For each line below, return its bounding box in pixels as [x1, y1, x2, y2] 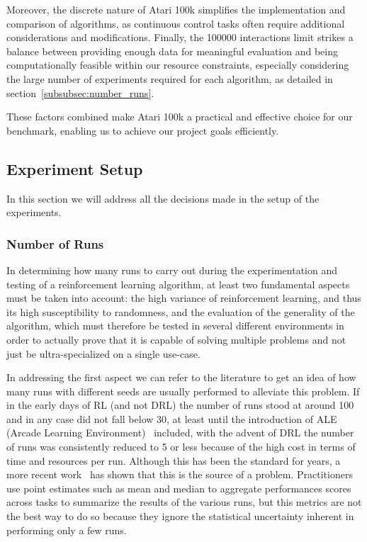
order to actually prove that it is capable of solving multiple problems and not [6, 332, 346, 346]
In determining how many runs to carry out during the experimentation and [6, 262, 338, 277]
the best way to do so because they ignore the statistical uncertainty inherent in [6, 509, 354, 524]
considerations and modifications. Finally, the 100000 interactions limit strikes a [6, 30, 354, 45]
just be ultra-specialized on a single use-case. [6, 346, 201, 361]
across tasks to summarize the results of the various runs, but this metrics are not [6, 495, 362, 509]
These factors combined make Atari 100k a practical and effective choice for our [6, 109, 353, 124]
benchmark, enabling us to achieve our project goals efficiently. [6, 123, 279, 137]
